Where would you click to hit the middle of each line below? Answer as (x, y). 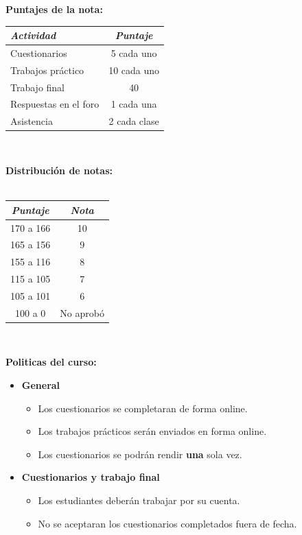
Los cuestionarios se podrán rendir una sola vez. (140, 454)
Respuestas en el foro (55, 104)
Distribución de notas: (59, 170)
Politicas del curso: (51, 362)
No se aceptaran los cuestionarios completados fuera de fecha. (167, 523)
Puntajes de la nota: (54, 9)
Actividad (33, 35)
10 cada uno (134, 70)
